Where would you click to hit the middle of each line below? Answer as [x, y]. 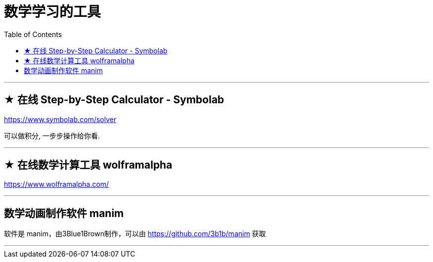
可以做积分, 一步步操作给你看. [52, 135]
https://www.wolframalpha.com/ [57, 184]
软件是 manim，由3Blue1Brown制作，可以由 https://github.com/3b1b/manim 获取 [135, 234]
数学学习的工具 [53, 12]
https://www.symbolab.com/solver [60, 119]
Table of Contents [33, 34]
